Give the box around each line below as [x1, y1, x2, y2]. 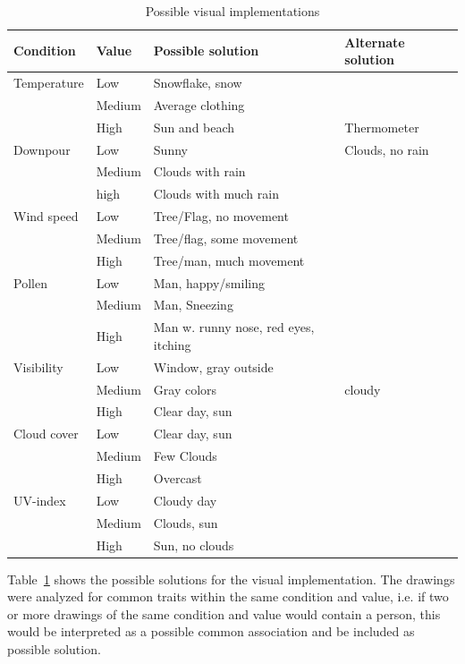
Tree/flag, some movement [153, 228, 299, 247]
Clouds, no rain [344, 140, 429, 158]
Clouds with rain [153, 162, 246, 181]
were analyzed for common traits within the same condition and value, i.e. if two [7, 587, 449, 606]
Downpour [13, 140, 71, 158]
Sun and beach [153, 117, 235, 136]
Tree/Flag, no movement [153, 207, 289, 226]
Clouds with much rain [153, 184, 279, 203]
